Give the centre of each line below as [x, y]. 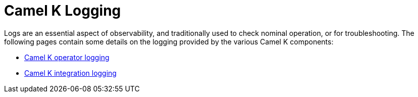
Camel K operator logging [67, 57]
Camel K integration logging [70, 73]
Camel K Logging [63, 11]
